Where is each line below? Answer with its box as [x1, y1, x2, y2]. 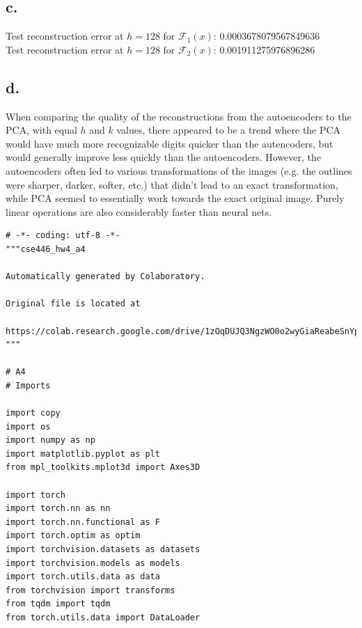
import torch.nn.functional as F [6, 517, 160, 527]
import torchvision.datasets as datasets [6, 544, 200, 554]
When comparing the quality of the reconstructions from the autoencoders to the [6, 109, 352, 123]
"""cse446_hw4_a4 [6, 244, 86, 254]
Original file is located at [6, 299, 141, 309]
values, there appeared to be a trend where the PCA [116, 123, 341, 137]
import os [6, 421, 51, 432]
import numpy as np [6, 435, 95, 446]
